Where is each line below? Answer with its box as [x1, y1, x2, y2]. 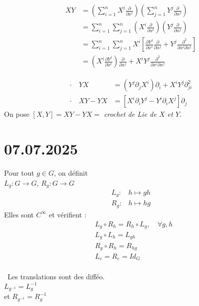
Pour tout [4, 167, 34, 178]
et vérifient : [48, 209, 87, 219]
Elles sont [4, 209, 34, 219]
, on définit [54, 167, 88, 178]
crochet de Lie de [104, 109, 157, 119]
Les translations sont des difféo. [7, 271, 105, 282]
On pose [4, 109, 30, 119]
